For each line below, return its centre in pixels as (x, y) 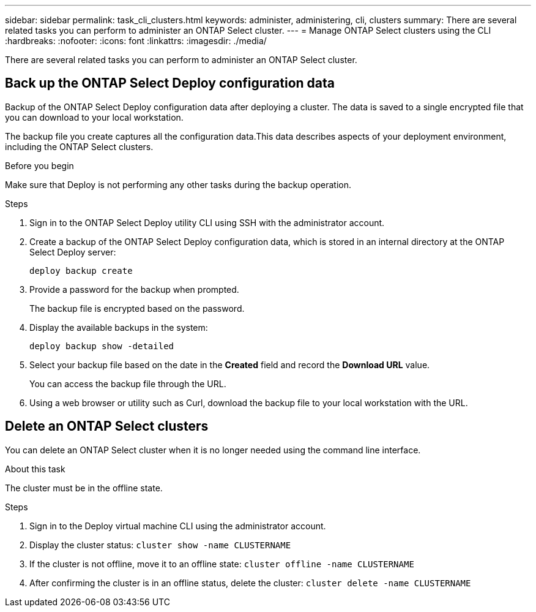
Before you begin (39, 165)
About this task (35, 469)
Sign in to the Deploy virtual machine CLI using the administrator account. (178, 526)
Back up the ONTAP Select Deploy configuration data (170, 83)
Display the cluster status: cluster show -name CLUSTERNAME (160, 545)
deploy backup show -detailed (102, 346)
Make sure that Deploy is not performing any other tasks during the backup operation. (178, 184)
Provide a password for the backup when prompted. (134, 289)
